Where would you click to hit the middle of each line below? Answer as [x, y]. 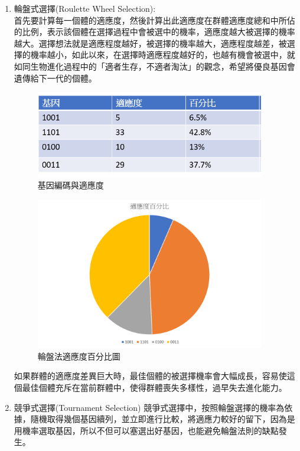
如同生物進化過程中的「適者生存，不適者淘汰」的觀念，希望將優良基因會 [154, 66]
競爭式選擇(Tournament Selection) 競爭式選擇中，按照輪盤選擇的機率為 [149, 407]
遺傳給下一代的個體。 [55, 78]
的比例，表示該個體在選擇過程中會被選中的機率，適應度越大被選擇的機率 [154, 32]
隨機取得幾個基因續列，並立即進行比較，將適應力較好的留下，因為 [159, 419]
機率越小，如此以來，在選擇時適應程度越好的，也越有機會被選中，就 [163, 55]
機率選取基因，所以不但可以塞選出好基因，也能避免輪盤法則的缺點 [150, 430]
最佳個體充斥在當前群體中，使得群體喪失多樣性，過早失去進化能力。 [154, 387]
